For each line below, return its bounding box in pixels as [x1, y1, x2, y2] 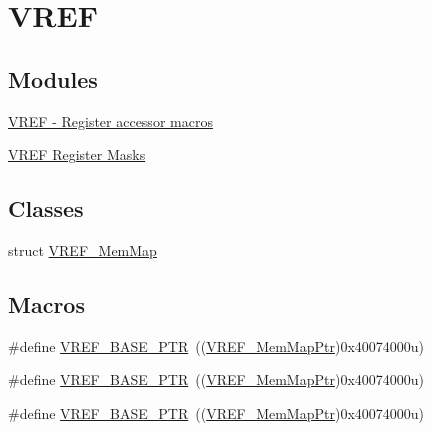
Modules [8, 63, 98, 94]
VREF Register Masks [8, 144, 146, 165]
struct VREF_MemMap [8, 239, 157, 260]
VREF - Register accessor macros [8, 110, 213, 131]
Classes [8, 193, 84, 224]
